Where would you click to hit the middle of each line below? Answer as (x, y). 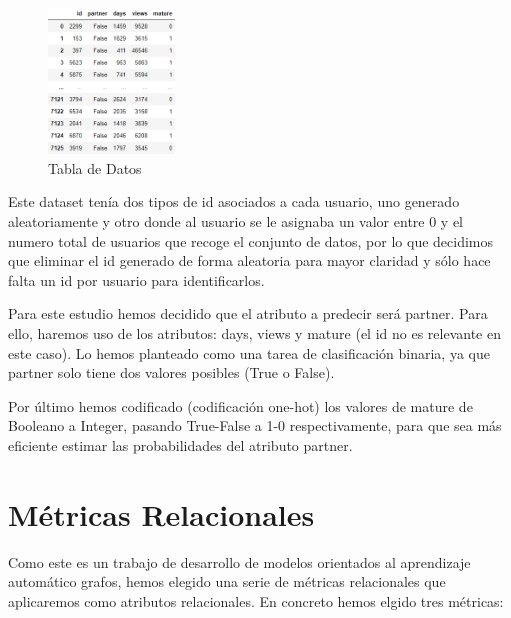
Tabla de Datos (95, 167)
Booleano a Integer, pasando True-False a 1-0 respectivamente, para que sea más (255, 425)
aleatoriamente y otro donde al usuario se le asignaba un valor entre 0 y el (236, 221)
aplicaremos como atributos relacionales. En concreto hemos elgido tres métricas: (256, 600)
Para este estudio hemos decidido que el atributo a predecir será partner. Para (248, 313)
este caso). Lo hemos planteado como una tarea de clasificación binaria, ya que (249, 352)
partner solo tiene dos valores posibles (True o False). (171, 372)
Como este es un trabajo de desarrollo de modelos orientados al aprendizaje (239, 561)
